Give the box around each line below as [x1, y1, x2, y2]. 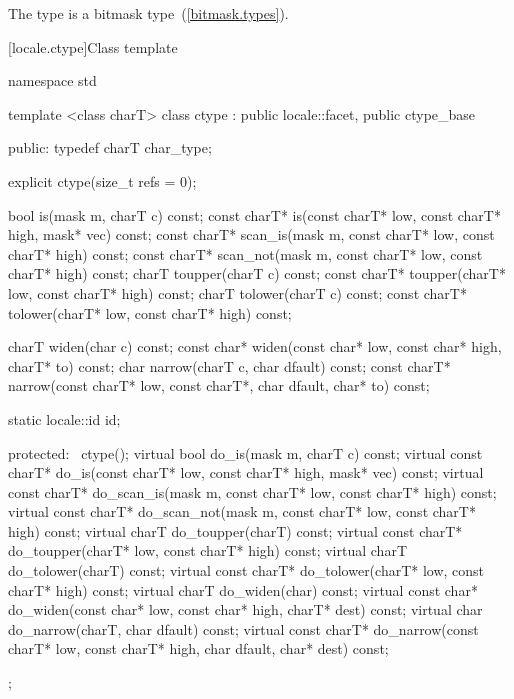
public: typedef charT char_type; [8, 137, 212, 158]
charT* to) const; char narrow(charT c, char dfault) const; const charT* [8, 355, 451, 376]
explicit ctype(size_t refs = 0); [8, 170, 197, 191]
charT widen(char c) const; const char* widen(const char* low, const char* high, [8, 336, 502, 357]
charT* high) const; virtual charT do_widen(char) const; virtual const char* [8, 579, 478, 600]
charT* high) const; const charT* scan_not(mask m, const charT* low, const [8, 243, 483, 264]
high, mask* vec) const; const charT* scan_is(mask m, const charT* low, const [8, 224, 495, 245]
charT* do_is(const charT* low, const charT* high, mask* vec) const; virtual [8, 462, 484, 483]
